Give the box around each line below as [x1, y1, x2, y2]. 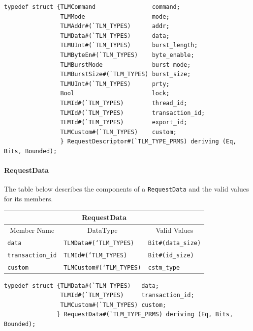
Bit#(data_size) [148, 239, 201, 247]
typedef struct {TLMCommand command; [4, 3, 180, 10]
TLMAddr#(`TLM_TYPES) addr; [60, 23, 170, 30]
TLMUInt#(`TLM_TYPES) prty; [60, 80, 170, 87]
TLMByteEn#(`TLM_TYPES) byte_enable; [60, 51, 194, 58]
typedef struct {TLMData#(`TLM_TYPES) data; [4, 282, 159, 289]
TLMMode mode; [60, 13, 170, 20]
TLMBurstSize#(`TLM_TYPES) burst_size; [60, 71, 191, 78]
